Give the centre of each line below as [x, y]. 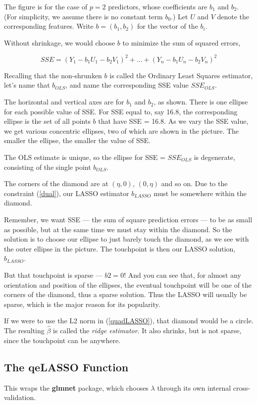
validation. [20, 397]
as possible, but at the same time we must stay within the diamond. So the [118, 229]
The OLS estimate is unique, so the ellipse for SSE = [85, 157]
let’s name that [27, 85]
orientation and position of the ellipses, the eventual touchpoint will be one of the [128, 284]
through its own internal [194, 387]
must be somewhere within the [200, 193]
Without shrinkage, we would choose [60, 42]
